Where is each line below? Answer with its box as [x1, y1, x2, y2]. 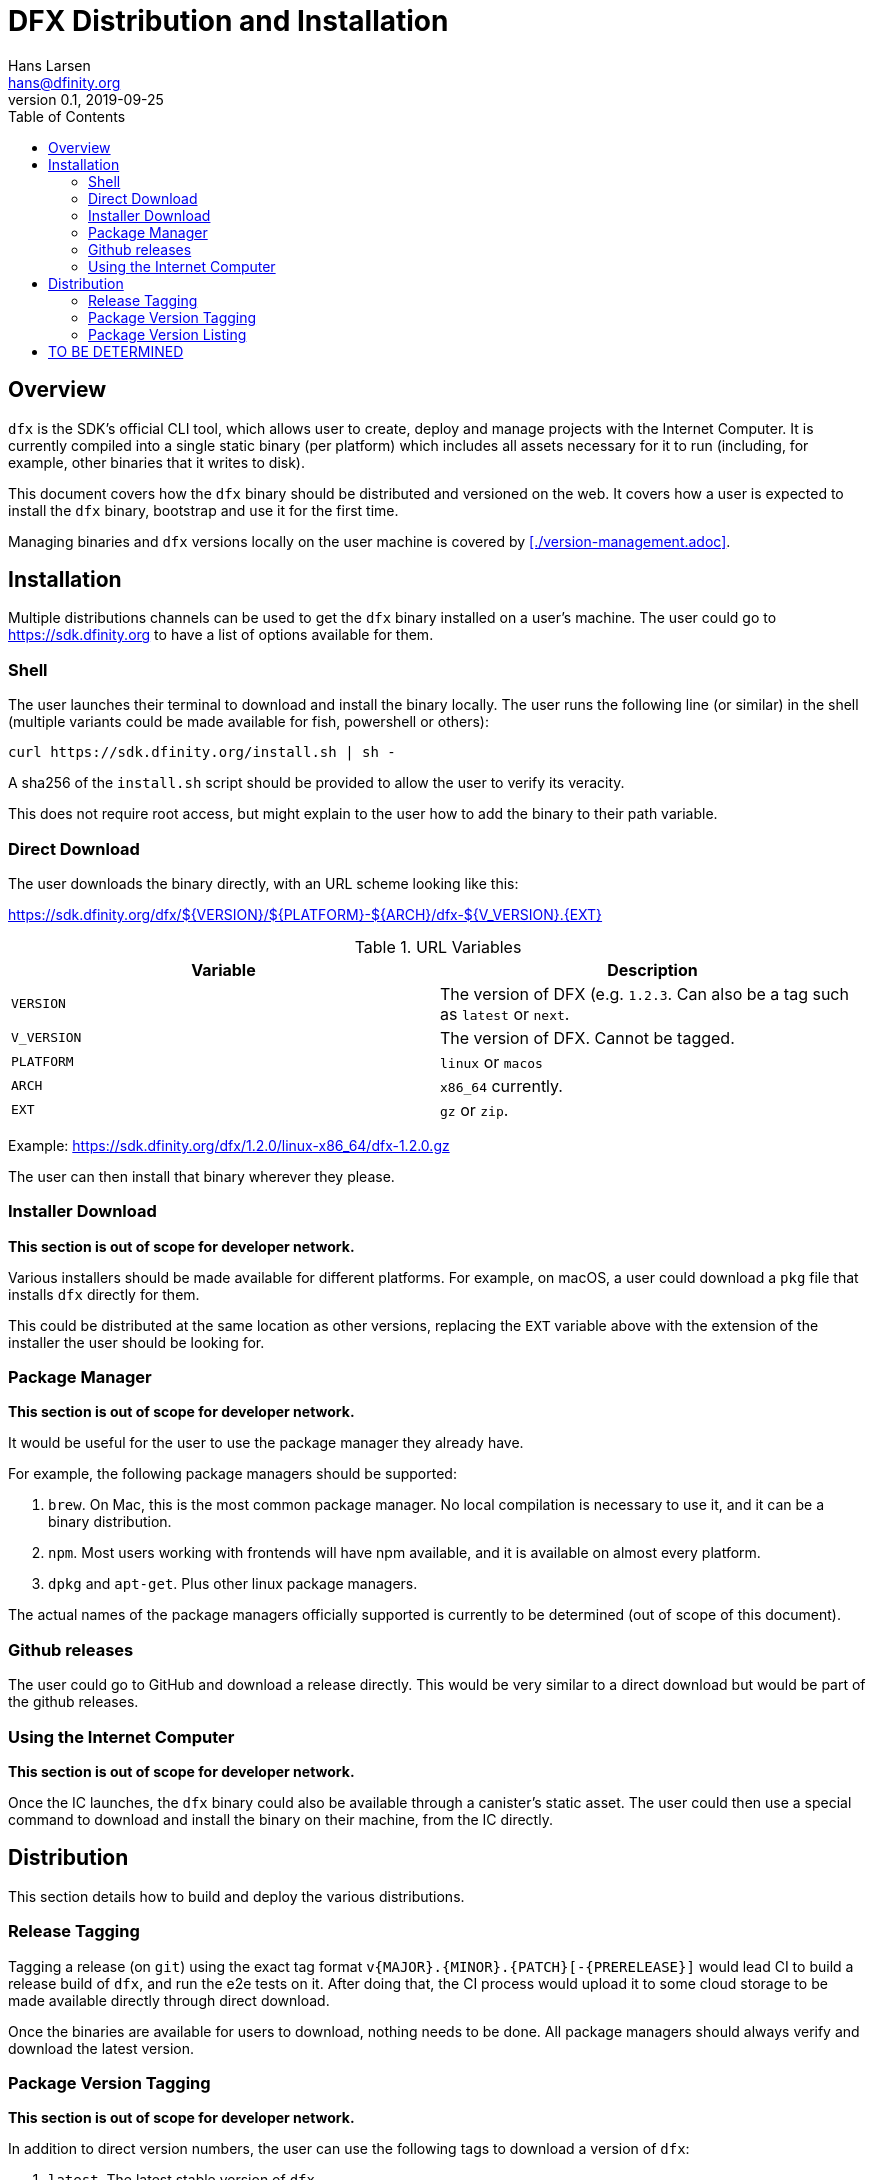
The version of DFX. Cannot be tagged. [440, 1027, 735, 1048]
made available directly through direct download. [8, 1991, 330, 2009]
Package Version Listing [88, 325, 247, 343]
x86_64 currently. [440, 1075, 563, 1096]
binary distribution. [48, 1513, 172, 1531]
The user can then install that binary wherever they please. [8, 1167, 395, 1185]
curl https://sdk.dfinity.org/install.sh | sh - [8, 744, 396, 761]
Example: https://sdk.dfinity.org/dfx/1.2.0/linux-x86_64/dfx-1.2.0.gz [8, 1136, 450, 1154]
